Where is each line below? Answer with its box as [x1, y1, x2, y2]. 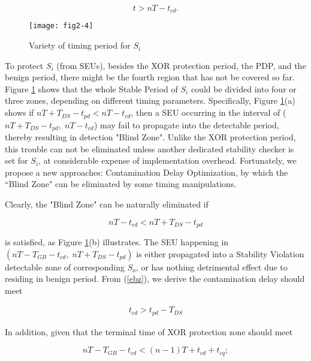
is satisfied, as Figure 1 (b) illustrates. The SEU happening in [5, 236, 229, 248]
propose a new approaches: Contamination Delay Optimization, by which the [5, 166, 288, 178]
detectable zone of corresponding [5, 260, 125, 273]
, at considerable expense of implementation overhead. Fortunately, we [38, 154, 297, 167]
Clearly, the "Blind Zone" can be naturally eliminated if [5, 197, 209, 210]
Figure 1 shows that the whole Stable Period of [5, 82, 178, 95]
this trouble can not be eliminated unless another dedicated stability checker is [5, 142, 294, 155]
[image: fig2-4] [29, 22, 93, 31]
